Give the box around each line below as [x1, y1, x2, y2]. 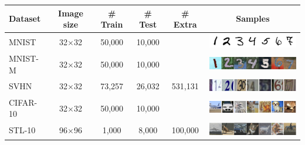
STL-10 [9, 124, 36, 136]
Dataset [9, 12, 41, 25]
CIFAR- [9, 96, 38, 108]
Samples [236, 12, 270, 25]
